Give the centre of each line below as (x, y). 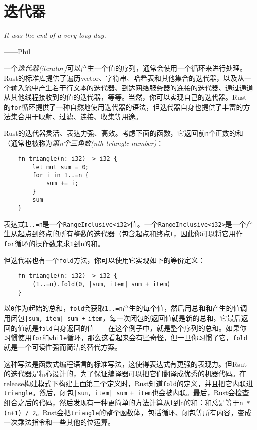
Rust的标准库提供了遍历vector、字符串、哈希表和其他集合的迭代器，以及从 (124, 77)
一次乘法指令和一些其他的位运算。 (59, 422)
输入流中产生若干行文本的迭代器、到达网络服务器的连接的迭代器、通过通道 (132, 87)
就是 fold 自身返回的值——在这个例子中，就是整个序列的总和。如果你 (135, 327)
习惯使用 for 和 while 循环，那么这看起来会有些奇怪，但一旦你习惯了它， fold (126, 337)
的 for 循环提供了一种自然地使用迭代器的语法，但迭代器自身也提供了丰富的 (124, 107)
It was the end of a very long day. (55, 35)
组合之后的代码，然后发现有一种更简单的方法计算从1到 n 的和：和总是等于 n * (127, 403)
